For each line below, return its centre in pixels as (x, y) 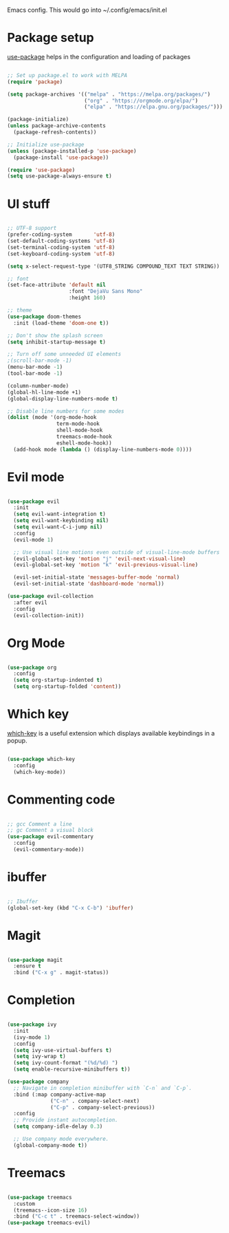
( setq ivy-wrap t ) (40, 1057)
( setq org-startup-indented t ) (58, 680)
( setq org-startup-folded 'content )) (67, 687)
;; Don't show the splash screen (55, 335)
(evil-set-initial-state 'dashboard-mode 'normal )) (89, 584)
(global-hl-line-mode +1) (44, 392)
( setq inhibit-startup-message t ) (57, 342)
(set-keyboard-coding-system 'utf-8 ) (61, 254)
